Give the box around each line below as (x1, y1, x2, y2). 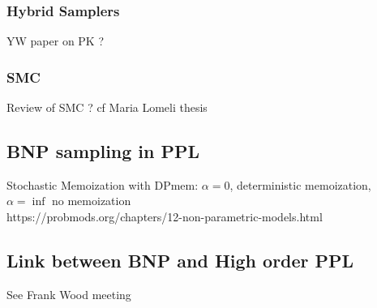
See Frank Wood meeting (6, 285, 131, 302)
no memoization (52, 192, 131, 209)
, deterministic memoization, (229, 176, 371, 193)
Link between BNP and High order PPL (6, 248, 354, 272)
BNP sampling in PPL (6, 139, 200, 164)
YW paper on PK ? (6, 32, 105, 49)
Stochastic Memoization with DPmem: (6, 176, 199, 193)
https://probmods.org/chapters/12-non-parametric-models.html (6, 208, 323, 225)
